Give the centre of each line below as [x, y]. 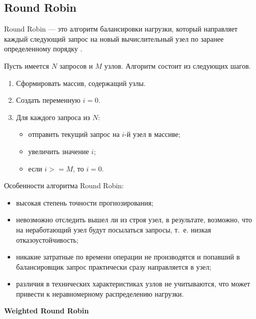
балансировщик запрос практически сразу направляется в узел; [114, 266]
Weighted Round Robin [47, 311]
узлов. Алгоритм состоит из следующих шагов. [178, 65]
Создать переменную [48, 100]
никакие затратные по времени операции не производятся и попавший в [128, 257]
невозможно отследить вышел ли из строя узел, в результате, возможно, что [134, 220]
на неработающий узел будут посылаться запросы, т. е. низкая [113, 229]
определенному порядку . [43, 49]
